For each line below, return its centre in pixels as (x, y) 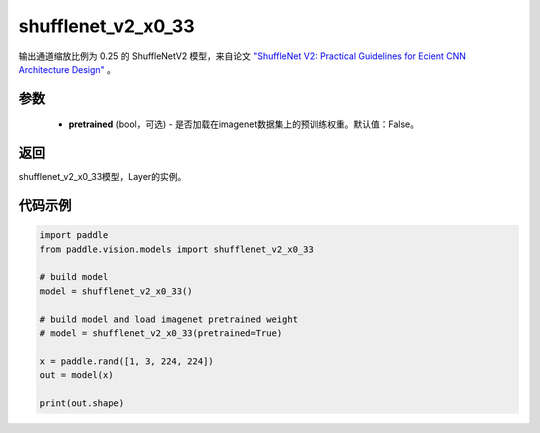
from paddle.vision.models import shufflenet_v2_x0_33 (176, 249)
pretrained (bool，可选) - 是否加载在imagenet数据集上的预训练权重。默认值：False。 (244, 124)
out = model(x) (76, 375)
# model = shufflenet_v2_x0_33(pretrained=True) (161, 333)
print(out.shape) (82, 403)
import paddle (74, 235)
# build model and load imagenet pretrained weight (169, 319)
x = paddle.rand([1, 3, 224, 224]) (126, 361)
